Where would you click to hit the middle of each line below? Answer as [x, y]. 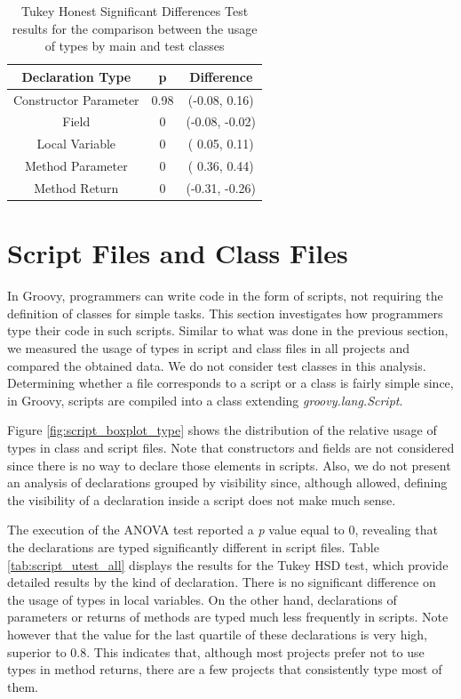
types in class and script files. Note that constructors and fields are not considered [231, 447]
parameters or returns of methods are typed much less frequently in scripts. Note [228, 617]
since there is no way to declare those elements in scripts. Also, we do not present [229, 465]
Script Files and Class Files [178, 253]
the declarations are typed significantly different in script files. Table [193, 546]
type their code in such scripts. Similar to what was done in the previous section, [228, 330]
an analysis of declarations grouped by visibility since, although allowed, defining [227, 482]
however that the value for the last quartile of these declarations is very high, [217, 634]
